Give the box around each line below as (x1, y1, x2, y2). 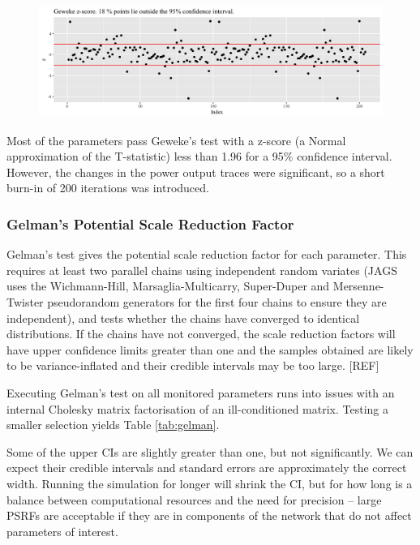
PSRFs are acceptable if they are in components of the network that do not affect (6, 507, 412, 524)
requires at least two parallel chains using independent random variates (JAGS (6, 261, 397, 278)
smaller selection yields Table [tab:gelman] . (6, 416, 220, 433)
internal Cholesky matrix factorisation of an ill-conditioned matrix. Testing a (6, 400, 388, 417)
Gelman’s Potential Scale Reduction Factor (6, 213, 294, 234)
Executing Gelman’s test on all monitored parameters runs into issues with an (6, 384, 395, 401)
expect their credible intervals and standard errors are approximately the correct (6, 459, 407, 476)
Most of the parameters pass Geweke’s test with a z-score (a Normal (6, 131, 346, 148)
